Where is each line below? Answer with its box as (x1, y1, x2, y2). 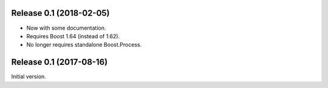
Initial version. (11, 73, 47, 80)
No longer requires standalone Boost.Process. (26, 41, 142, 49)
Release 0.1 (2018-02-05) (11, 8, 110, 18)
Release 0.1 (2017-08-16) (11, 57, 108, 67)
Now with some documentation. (26, 24, 106, 32)
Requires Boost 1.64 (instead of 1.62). (26, 32, 120, 39)
